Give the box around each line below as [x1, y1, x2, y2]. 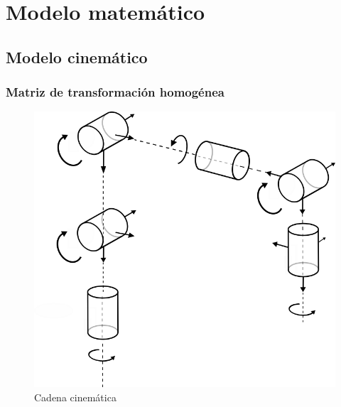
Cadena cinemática [34, 389, 117, 404]
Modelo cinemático [6, 45, 148, 67]
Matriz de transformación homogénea [6, 83, 224, 101]
